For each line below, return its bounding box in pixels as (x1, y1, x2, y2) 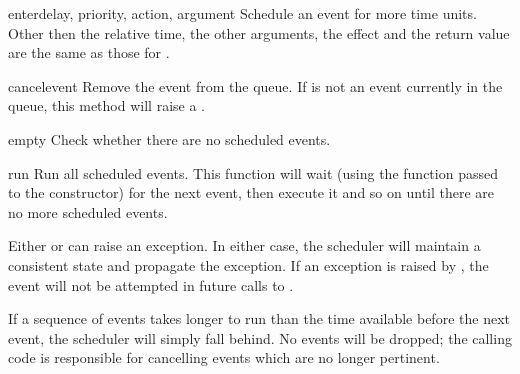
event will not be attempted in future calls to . (8, 274, 294, 295)
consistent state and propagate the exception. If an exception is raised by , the (8, 254, 489, 275)
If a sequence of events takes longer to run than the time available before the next (8, 308, 510, 329)
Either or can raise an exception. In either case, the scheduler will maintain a (8, 235, 481, 256)
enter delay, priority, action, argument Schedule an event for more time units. (8, 3, 477, 23)
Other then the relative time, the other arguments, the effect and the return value (8, 22, 510, 43)
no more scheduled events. (8, 201, 168, 222)
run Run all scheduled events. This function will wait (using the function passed (8, 162, 498, 183)
